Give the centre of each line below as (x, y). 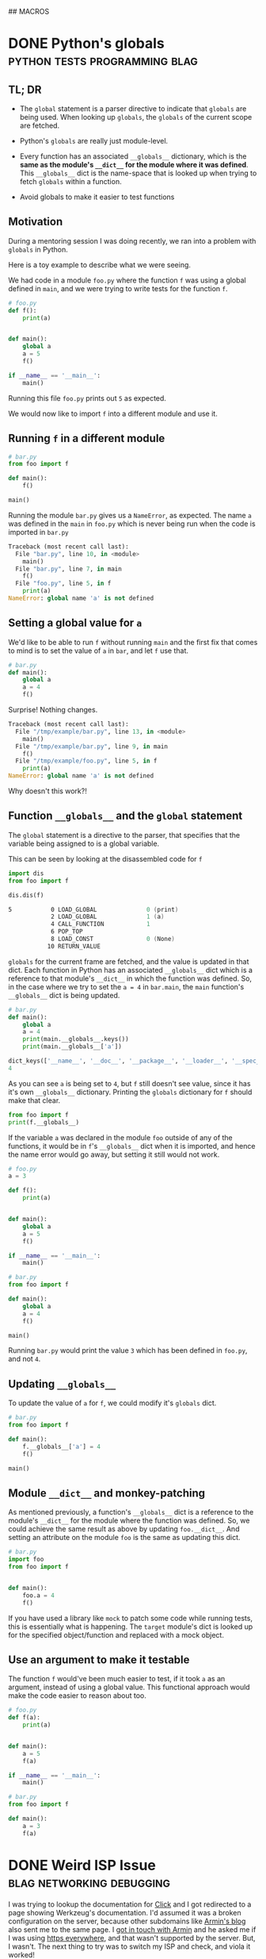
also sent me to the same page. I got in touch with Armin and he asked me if (132, 1929)
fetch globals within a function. (70, 181)
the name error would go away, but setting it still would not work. (114, 1154)
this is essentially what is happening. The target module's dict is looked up (131, 1627)
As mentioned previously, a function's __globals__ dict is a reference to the (131, 1512)
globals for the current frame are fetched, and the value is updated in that (129, 961)
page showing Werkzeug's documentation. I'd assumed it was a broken (125, 1912)
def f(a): (25, 1718)
